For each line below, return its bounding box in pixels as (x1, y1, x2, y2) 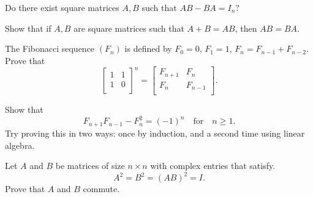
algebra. (5, 138, 35, 151)
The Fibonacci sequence (5, 42, 95, 55)
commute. (83, 182, 120, 195)
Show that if (5, 21, 51, 34)
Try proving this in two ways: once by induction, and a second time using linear (5, 126, 305, 139)
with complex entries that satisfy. (150, 159, 276, 172)
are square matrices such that (74, 21, 184, 34)
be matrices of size (55, 159, 125, 172)
